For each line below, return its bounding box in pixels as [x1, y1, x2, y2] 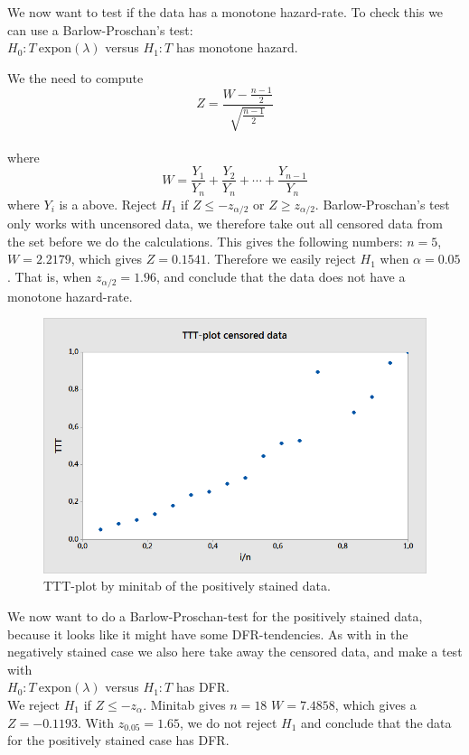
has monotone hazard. [175, 38, 298, 57]
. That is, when [7, 267, 92, 286]
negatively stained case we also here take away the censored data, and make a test [7, 642, 463, 661]
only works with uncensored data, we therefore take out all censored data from [7, 214, 443, 233]
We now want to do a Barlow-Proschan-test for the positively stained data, [7, 606, 423, 625]
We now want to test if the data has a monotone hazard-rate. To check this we [7, 3, 444, 21]
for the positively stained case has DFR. [7, 731, 230, 750]
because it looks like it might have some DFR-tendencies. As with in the [7, 624, 408, 643]
